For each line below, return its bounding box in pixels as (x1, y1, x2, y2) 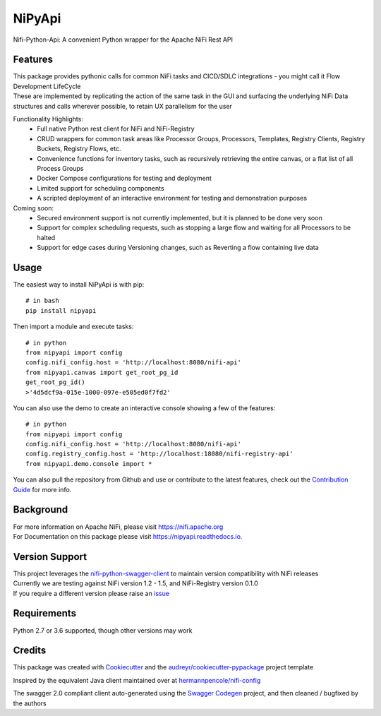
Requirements (13, 607, 77, 619)
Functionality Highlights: (13, 115, 84, 124)
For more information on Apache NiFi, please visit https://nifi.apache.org (13, 523, 224, 531)
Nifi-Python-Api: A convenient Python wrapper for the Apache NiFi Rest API (13, 35, 233, 44)
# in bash (25, 297, 59, 305)
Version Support (13, 551, 87, 563)
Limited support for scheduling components (37, 184, 165, 192)
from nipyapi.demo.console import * (25, 460, 152, 467)
